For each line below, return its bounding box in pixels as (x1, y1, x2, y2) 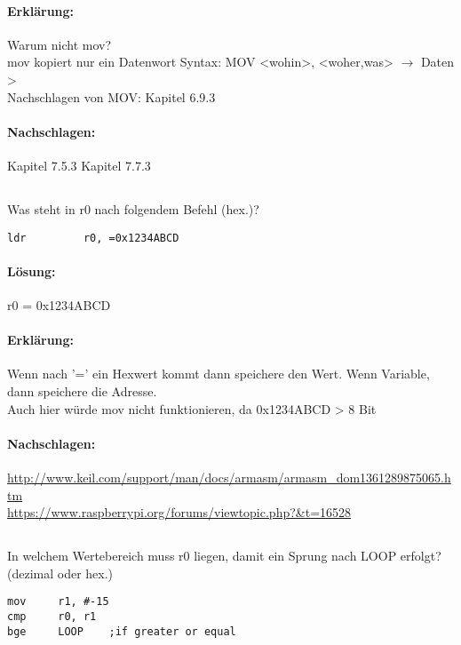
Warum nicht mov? (7, 35, 112, 53)
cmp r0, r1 (7, 609, 97, 623)
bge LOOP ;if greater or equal (7, 625, 236, 638)
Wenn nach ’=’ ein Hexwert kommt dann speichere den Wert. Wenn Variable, (7, 364, 430, 383)
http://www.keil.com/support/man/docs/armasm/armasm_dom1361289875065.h (7, 467, 451, 486)
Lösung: (7, 261, 56, 280)
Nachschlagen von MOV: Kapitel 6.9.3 (7, 87, 216, 106)
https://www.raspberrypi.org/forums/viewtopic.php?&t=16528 (7, 503, 352, 522)
